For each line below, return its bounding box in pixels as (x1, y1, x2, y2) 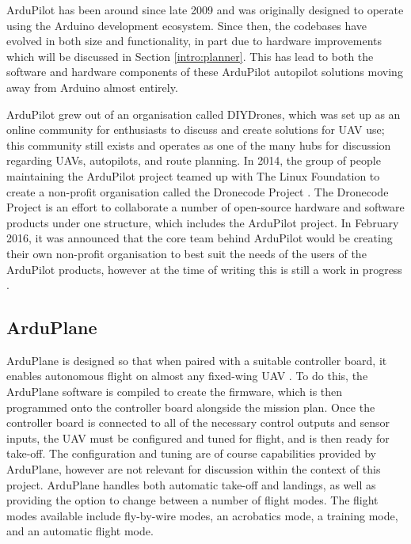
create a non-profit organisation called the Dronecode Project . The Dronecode (6, 183, 389, 200)
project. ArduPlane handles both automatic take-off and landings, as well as (6, 476, 376, 493)
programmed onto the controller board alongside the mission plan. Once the (6, 398, 375, 415)
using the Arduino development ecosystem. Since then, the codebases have (6, 17, 367, 33)
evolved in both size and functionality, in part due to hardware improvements (6, 32, 382, 49)
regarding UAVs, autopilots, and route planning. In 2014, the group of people (6, 152, 381, 169)
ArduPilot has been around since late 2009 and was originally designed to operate (6, 2, 404, 17)
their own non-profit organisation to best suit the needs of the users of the (6, 245, 367, 261)
